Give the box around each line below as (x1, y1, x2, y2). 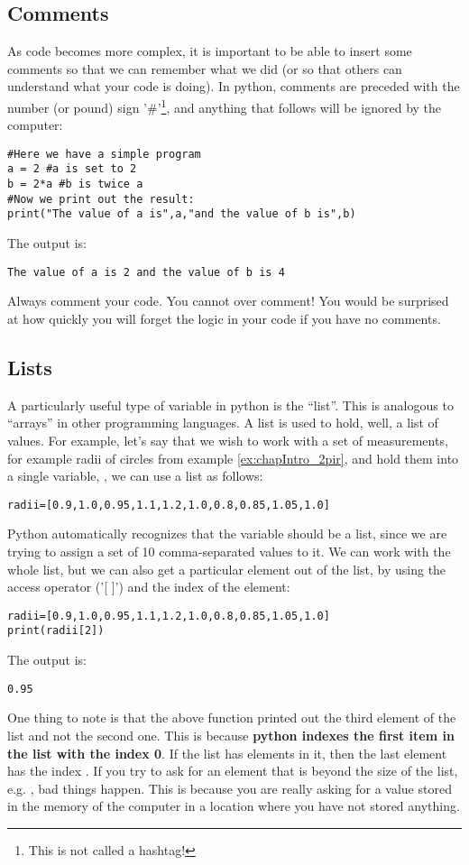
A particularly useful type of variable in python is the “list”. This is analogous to (7, 395, 454, 414)
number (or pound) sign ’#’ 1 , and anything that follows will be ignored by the (7, 95, 442, 116)
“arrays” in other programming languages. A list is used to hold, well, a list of (7, 413, 438, 432)
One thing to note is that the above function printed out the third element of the (7, 708, 456, 727)
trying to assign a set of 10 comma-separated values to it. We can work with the (7, 541, 451, 560)
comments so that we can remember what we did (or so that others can (7, 59, 402, 78)
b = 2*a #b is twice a (7, 178, 143, 191)
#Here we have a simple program (7, 147, 201, 161)
